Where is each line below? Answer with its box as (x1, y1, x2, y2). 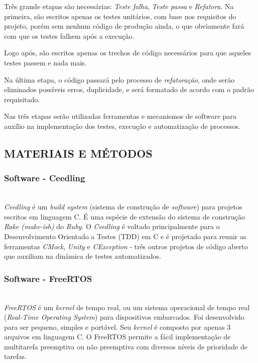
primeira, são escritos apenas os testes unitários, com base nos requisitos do (4, 11, 236, 21)
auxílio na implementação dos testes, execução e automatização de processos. (4, 120, 240, 131)
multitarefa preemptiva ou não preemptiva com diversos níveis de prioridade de (4, 341, 248, 351)
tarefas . (4, 351, 27, 361)
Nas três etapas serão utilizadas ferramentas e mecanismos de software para (4, 111, 236, 121)
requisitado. (4, 94, 40, 104)
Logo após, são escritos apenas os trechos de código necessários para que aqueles (4, 47, 251, 58)
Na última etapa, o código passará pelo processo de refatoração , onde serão (4, 74, 234, 85)
